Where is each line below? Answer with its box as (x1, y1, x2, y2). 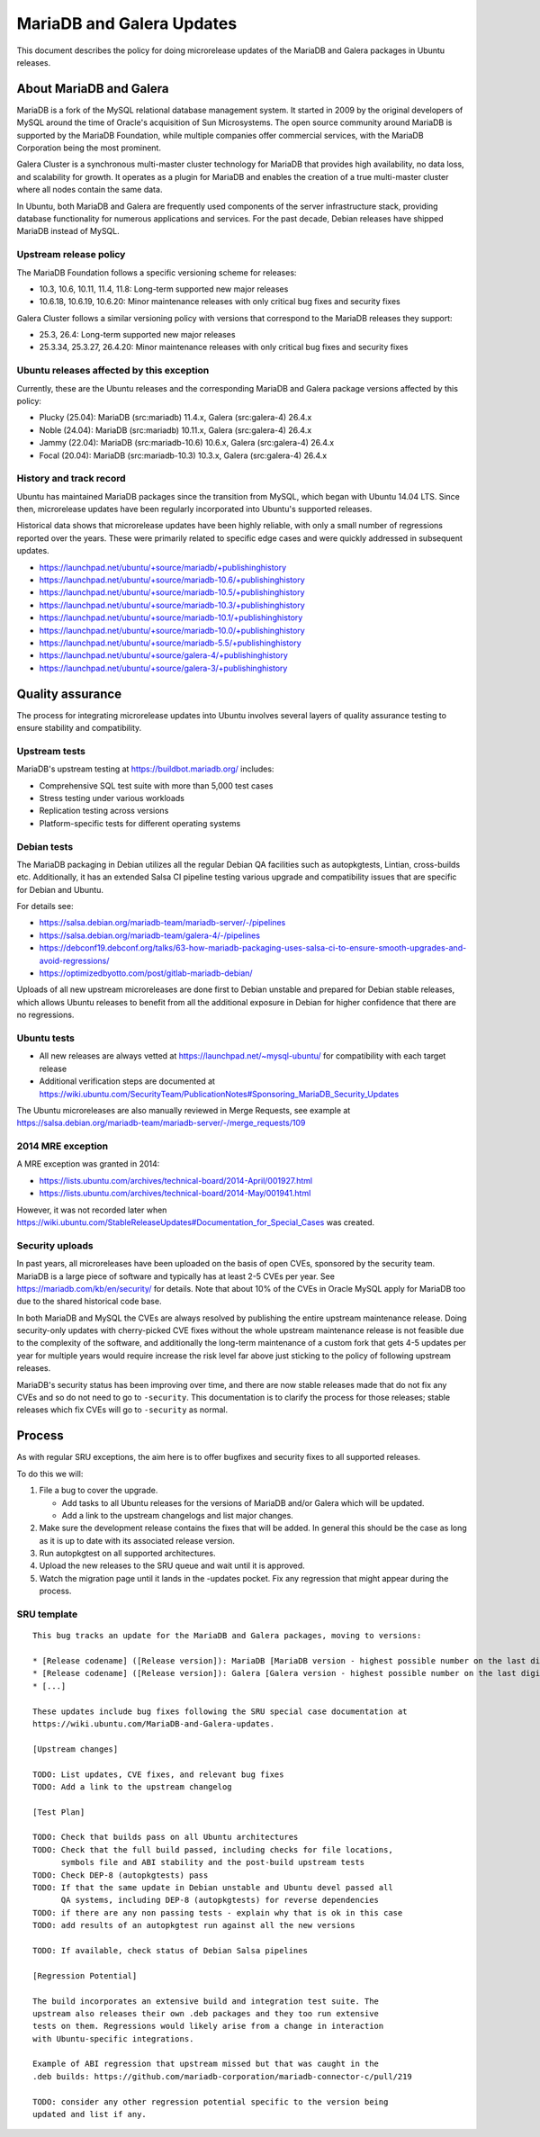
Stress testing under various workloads (39, 792, 184, 803)
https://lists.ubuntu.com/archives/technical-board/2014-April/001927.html (39, 1175, 313, 1186)
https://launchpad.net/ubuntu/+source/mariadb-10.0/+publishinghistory (39, 625, 305, 636)
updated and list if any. (32, 2109, 148, 2120)
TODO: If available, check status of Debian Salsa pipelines (32, 1945, 308, 1955)
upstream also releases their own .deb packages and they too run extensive (32, 2008, 380, 2018)
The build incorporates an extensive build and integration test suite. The (32, 1996, 380, 2006)
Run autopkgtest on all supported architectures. (39, 1548, 216, 1559)
